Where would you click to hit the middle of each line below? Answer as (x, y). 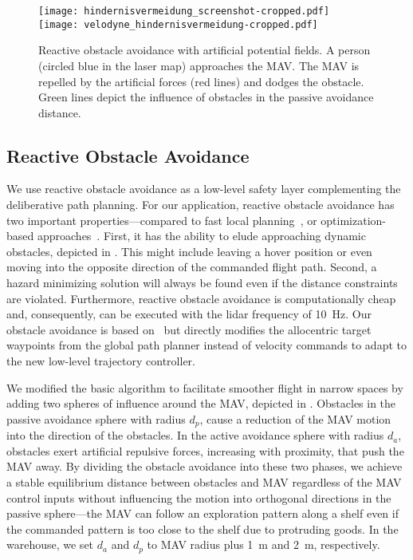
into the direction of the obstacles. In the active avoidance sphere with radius (195, 435)
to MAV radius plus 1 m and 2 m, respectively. (264, 544)
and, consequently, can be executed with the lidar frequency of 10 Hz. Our (189, 314)
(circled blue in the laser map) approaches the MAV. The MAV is (199, 65)
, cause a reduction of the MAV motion (295, 418)
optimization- (354, 220)
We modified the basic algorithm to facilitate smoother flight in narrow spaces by (205, 387)
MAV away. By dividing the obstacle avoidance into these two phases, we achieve (205, 466)
